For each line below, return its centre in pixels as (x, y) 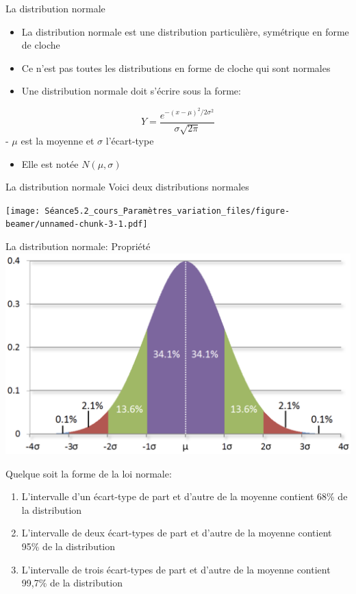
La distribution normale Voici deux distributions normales (127, 187)
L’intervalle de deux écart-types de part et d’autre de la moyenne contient (177, 533)
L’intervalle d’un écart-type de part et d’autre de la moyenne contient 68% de (185, 496)
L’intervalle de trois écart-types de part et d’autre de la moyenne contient (176, 569)
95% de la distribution (68, 546)
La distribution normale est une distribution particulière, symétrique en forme (185, 31)
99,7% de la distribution (72, 583)
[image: (23, 211)
